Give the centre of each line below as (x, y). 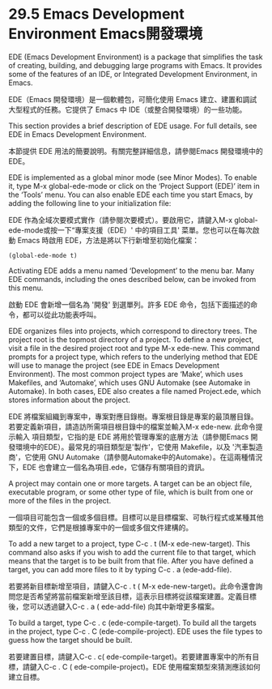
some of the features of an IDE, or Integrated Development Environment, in (133, 74)
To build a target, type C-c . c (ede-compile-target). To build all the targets (132, 623)
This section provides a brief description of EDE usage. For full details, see (133, 126)
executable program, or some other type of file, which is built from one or (131, 492)
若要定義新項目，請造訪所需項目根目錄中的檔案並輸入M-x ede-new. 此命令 (132, 426)
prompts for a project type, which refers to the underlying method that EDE (133, 357)
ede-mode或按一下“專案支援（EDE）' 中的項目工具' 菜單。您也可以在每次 (131, 230)
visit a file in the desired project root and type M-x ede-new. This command (134, 348)
